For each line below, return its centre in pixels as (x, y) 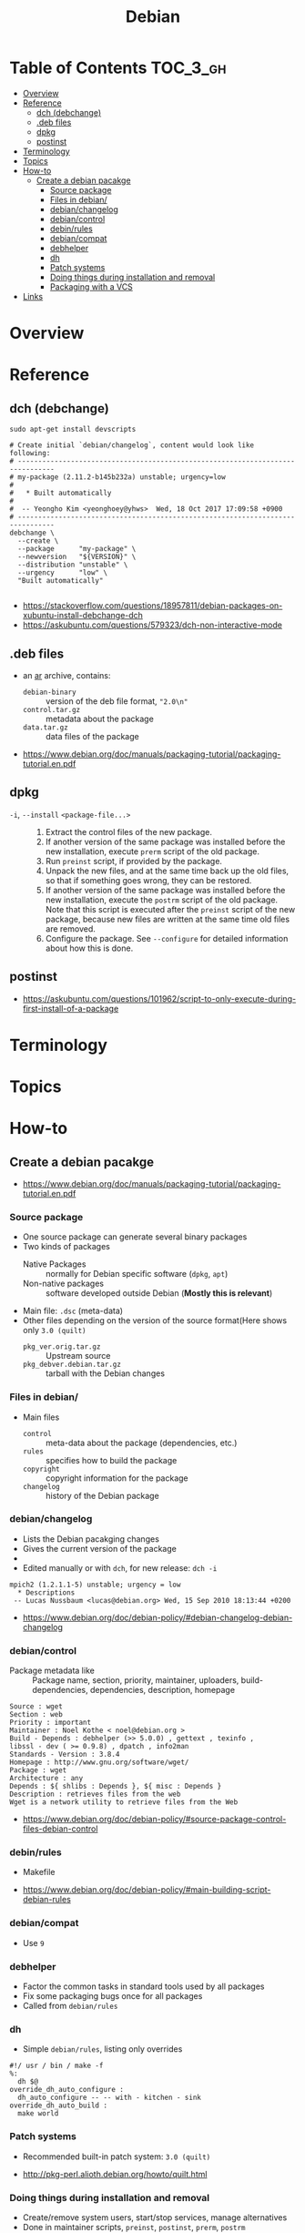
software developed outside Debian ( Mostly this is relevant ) (159, 1293)
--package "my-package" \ (77, 549)
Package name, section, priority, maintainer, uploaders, (136, 1680)
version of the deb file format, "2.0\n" (117, 701)
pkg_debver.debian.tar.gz (71, 1365)
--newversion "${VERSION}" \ (77, 557)
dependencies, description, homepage (162, 1690)
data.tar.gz (45, 727)
